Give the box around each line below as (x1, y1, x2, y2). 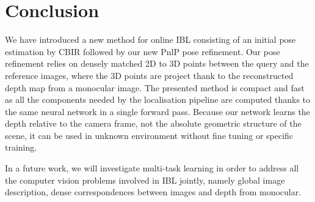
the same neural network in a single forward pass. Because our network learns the (5, 105, 310, 118)
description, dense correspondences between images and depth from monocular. (5, 185, 302, 198)
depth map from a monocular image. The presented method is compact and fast (5, 81, 305, 94)
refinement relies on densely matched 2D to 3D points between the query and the (5, 57, 309, 70)
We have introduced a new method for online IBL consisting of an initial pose (5, 33, 296, 46)
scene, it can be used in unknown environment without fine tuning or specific (5, 129, 294, 141)
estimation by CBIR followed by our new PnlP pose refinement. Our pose (5, 45, 280, 58)
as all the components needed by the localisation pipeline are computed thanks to (5, 93, 311, 106)
